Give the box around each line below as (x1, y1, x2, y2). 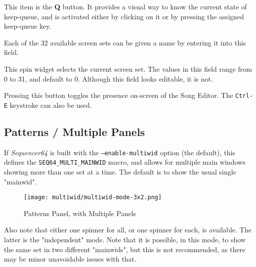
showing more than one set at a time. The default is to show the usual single (4, 166, 236, 177)
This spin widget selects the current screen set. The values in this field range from (4, 63, 253, 74)
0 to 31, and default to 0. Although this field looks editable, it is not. (4, 73, 213, 84)
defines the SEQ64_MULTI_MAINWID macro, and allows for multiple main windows (4, 157, 246, 167)
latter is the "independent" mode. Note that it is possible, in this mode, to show (4, 234, 246, 245)
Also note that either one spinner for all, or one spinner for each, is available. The (4, 224, 252, 235)
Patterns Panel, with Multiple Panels (24, 208, 136, 218)
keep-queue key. (4, 21, 51, 31)
